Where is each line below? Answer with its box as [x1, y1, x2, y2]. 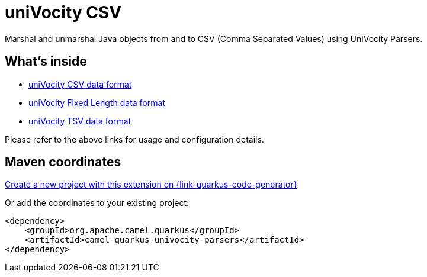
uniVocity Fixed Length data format [28, 97, 165, 108]
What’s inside [5, 54, 87, 69]
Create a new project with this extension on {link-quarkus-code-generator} [5, 179, 297, 190]
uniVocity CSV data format [28, 79, 132, 89]
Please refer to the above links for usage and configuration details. [5, 134, 264, 144]
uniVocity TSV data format [28, 115, 131, 126]
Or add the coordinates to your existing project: [5, 198, 190, 208]
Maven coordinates [5, 154, 121, 170]
